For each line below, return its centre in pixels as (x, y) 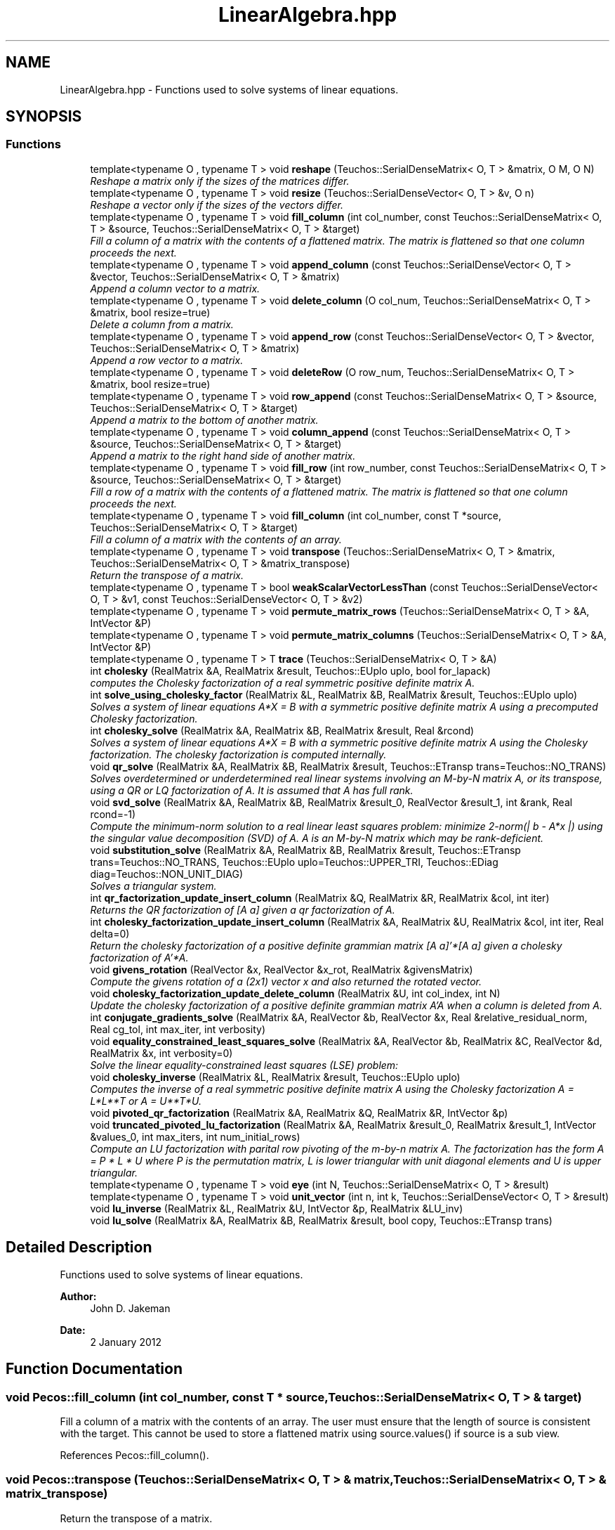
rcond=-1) (113, 814)
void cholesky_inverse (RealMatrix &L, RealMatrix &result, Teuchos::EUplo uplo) (275, 1077)
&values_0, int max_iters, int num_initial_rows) (195, 1136)
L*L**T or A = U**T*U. (146, 1101)
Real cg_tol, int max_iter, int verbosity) (178, 1029)
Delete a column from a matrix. (162, 324)
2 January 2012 (126, 1342)
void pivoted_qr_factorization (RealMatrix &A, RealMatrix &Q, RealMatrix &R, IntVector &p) (299, 1113)
